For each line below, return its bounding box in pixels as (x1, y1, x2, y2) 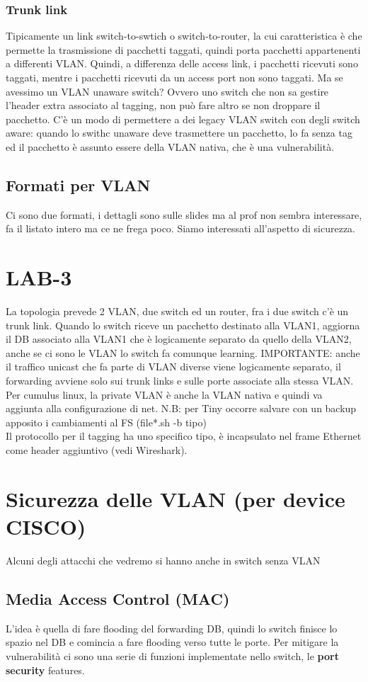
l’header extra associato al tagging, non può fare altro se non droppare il (6, 98, 321, 113)
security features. (6, 662, 85, 677)
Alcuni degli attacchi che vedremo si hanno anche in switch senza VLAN (6, 552, 321, 567)
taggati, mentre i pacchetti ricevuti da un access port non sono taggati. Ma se (6, 70, 343, 84)
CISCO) (6, 511, 86, 540)
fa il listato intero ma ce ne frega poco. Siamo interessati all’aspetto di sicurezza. (6, 221, 356, 236)
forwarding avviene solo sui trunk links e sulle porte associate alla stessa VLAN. (6, 373, 354, 388)
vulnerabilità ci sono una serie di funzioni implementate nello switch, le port (6, 648, 339, 663)
